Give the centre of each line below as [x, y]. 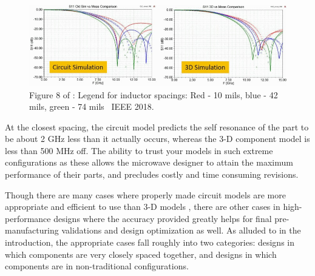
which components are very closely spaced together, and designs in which [141, 254]
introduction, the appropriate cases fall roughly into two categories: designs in [150, 242]
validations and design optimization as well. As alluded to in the [181, 230]
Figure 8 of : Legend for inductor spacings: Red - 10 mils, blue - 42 [154, 94]
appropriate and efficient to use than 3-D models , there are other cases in [143, 207]
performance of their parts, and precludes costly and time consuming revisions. [152, 174]
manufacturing [32, 230]
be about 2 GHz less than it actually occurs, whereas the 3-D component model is [157, 139]
